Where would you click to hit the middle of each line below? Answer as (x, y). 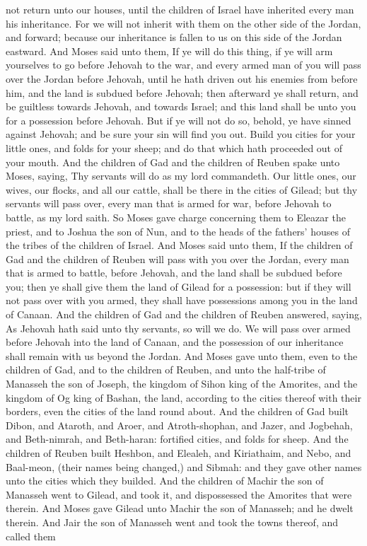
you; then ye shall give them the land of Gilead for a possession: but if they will (179, 286)
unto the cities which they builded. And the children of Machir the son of (165, 481)
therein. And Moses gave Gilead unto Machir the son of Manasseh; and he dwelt (180, 508)
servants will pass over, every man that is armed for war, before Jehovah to (169, 203)
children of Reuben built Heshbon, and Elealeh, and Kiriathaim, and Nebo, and (179, 453)
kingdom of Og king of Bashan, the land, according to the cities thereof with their (183, 397)
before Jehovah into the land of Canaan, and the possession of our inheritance (175, 342)
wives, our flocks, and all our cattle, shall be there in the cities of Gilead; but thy (182, 189)
